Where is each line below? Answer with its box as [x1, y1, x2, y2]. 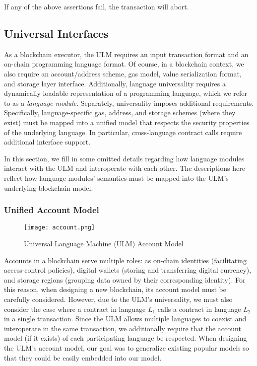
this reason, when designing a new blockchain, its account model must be [4, 284, 227, 294]
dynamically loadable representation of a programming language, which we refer [4, 88, 247, 98]
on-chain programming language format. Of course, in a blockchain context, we [4, 59, 244, 69]
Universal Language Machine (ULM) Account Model [24, 238, 184, 248]
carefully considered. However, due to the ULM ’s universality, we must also [4, 293, 233, 304]
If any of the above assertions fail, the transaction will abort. [4, 1, 189, 11]
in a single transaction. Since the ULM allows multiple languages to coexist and [4, 313, 247, 324]
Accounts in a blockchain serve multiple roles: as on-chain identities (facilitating [4, 255, 247, 265]
